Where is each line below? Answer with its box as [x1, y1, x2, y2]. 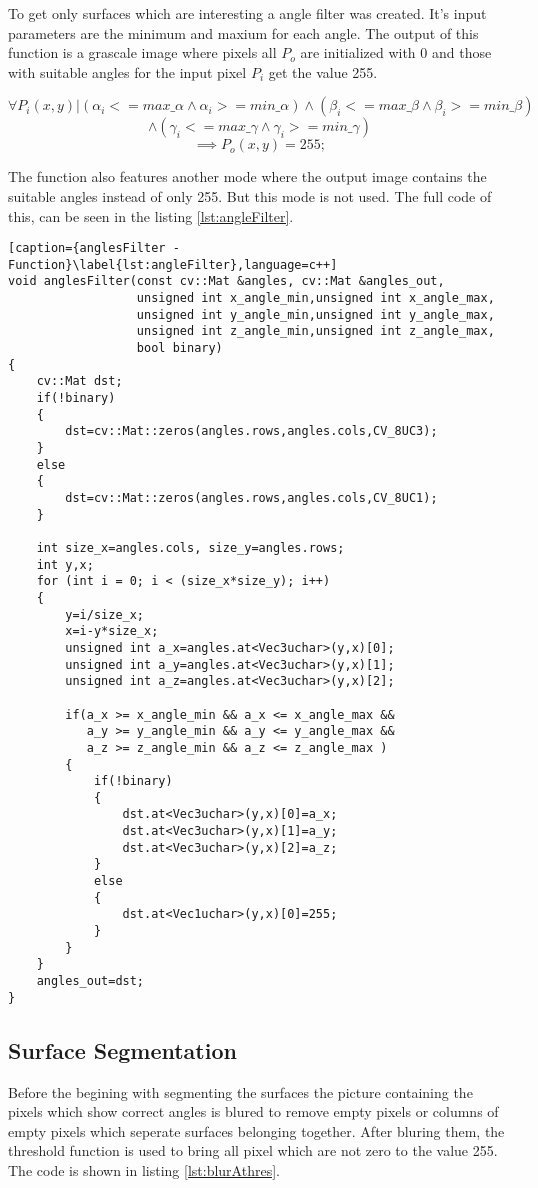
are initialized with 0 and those [300, 42, 492, 63]
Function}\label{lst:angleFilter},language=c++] [8, 257, 338, 272]
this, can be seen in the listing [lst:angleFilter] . [8, 205, 294, 226]
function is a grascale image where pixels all [8, 42, 277, 63]
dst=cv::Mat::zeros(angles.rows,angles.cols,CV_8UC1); [65, 491, 438, 505]
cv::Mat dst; [36, 374, 123, 389]
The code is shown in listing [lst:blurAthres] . [8, 1159, 280, 1180]
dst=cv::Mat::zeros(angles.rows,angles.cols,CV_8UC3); [65, 424, 438, 439]
